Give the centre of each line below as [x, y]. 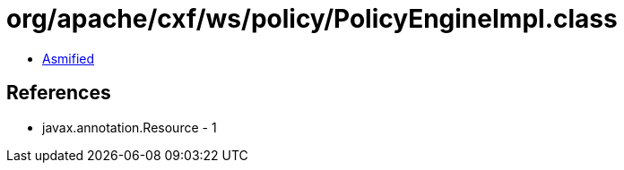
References [59, 93]
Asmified [69, 58]
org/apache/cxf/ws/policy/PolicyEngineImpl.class [312, 19]
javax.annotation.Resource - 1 [130, 127]
